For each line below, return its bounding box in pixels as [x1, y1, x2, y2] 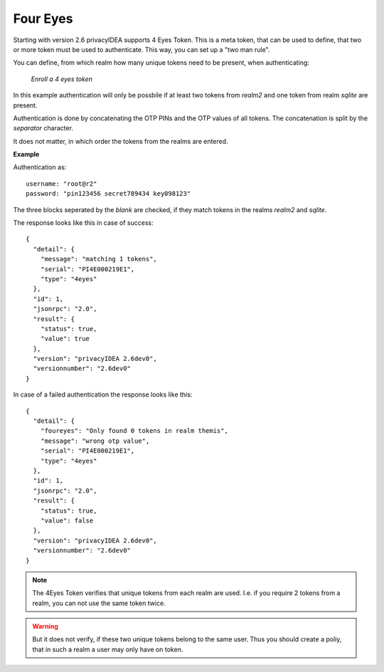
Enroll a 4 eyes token [31, 75, 92, 83]
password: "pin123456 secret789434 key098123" [26, 189, 191, 198]
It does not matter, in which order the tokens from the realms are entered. [13, 137, 228, 145]
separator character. [13, 124, 74, 132]
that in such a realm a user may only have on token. [32, 645, 183, 653]
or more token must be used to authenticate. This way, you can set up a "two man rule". [13, 45, 270, 53]
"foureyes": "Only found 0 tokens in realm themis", [40, 427, 229, 435]
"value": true [40, 335, 90, 343]
